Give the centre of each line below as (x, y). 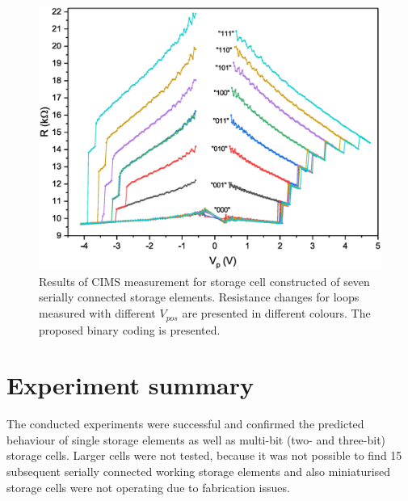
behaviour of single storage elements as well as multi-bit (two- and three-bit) (196, 439)
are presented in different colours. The (276, 313)
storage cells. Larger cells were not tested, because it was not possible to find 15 (204, 455)
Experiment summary (130, 385)
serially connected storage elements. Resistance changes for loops (199, 297)
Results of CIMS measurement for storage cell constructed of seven (204, 281)
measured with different (97, 313)
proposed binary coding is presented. (130, 329)
